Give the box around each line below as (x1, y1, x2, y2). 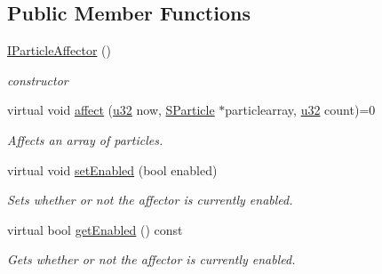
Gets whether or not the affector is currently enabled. (7, 250, 296, 269)
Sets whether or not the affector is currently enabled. (7, 190, 293, 209)
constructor (7, 70, 68, 89)
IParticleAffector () (7, 41, 111, 60)
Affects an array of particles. (7, 130, 163, 149)
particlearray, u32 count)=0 (225, 101, 376, 119)
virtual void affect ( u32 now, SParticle (7, 101, 215, 119)
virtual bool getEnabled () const (7, 220, 183, 238)
